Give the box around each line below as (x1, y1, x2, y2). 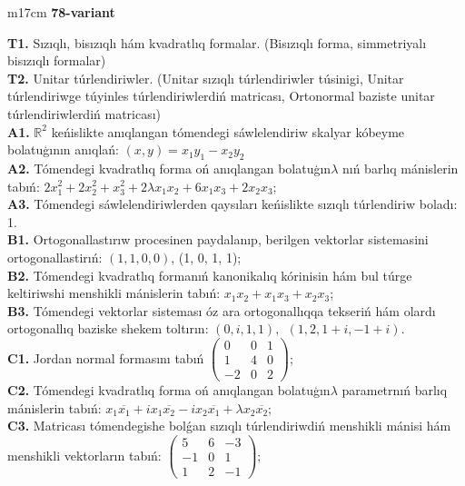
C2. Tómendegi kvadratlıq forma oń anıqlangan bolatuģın (7, 381, 331, 400)
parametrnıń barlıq (341, 381, 448, 400)
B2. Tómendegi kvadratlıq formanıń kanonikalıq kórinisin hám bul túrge (7, 265, 412, 284)
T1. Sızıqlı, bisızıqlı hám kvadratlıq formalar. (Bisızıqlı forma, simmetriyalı (7, 33, 427, 52)
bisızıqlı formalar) (7, 51, 106, 70)
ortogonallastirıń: (7, 247, 103, 266)
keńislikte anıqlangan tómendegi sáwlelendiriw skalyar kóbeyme (51, 122, 405, 141)
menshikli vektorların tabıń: (7, 445, 162, 464)
